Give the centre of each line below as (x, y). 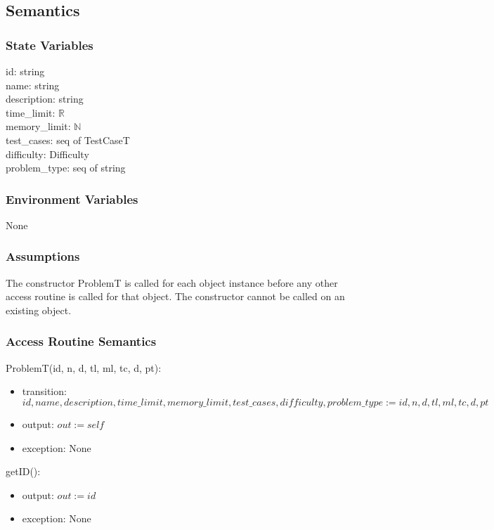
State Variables (50, 45)
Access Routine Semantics (81, 341)
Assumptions (43, 256)
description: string (45, 99)
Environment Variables (72, 199)
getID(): (23, 471)
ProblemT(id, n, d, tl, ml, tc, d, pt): (84, 367)
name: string (33, 85)
